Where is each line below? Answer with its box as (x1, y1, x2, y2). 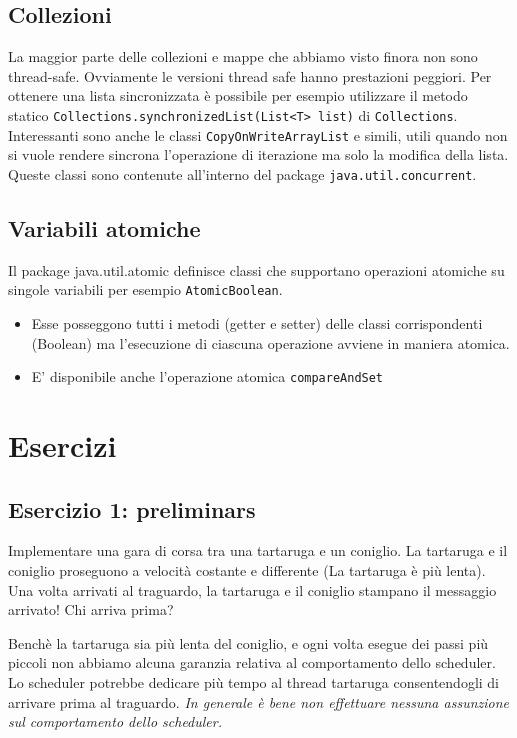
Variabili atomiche (8, 212, 201, 243)
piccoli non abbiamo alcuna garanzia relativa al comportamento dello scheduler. (8, 652, 496, 673)
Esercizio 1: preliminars (8, 493, 256, 524)
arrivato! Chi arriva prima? (8, 599, 174, 620)
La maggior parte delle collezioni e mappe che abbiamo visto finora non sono (8, 46, 478, 67)
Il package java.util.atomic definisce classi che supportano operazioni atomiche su (8, 259, 505, 280)
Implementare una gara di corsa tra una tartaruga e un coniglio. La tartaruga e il (8, 540, 508, 561)
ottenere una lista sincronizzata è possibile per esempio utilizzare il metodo (8, 85, 468, 106)
